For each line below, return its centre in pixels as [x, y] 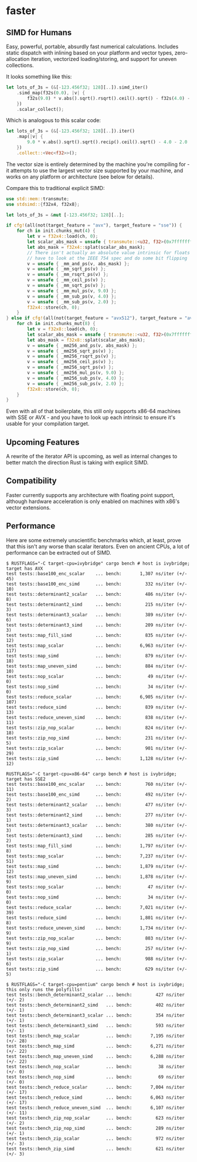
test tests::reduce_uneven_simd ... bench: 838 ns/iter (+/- [97, 717]
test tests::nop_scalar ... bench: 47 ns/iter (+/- [97, 887]
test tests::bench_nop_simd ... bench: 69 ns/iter [95, 1077]
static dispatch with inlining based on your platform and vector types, [90, 53]
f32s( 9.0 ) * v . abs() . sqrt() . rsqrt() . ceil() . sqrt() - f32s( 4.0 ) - [109, 98]
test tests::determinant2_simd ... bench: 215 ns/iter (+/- [97, 604]
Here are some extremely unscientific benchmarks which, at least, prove [94, 540]
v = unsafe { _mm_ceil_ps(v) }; [67, 280]
